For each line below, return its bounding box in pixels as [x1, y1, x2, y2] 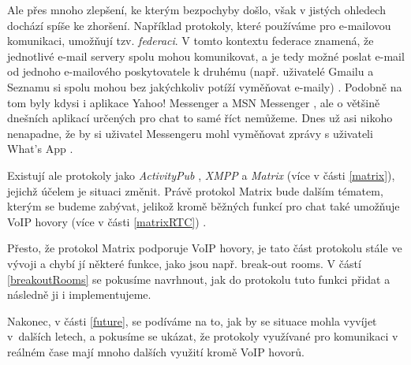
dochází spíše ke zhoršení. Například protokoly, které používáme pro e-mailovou [7, 17, 391, 33]
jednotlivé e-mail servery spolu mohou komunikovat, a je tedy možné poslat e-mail [7, 47, 405, 64]
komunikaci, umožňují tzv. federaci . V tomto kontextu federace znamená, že [7, 32, 374, 49]
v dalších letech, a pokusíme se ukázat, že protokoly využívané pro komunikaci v [7, 328, 398, 345]
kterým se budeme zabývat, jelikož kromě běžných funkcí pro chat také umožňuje [7, 198, 400, 214]
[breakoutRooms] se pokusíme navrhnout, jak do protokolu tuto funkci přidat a [7, 270, 390, 287]
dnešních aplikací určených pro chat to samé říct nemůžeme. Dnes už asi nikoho [7, 110, 393, 126]
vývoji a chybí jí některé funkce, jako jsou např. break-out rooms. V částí [7, 255, 361, 271]
